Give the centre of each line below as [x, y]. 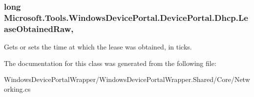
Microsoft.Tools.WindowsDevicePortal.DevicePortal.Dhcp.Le [126, 17]
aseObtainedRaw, [39, 28]
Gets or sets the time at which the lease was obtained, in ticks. [98, 47]
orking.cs [17, 89]
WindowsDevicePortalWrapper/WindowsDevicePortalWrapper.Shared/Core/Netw [127, 79]
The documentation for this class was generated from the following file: [110, 63]
